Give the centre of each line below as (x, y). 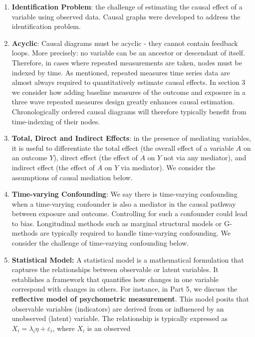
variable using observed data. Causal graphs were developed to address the (126, 16)
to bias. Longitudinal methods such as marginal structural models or (117, 223)
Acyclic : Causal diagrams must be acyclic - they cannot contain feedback (125, 43)
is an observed (109, 328)
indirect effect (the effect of (53, 167)
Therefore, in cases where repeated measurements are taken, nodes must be (127, 62)
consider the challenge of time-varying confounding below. (100, 243)
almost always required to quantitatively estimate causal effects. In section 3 (128, 82)
